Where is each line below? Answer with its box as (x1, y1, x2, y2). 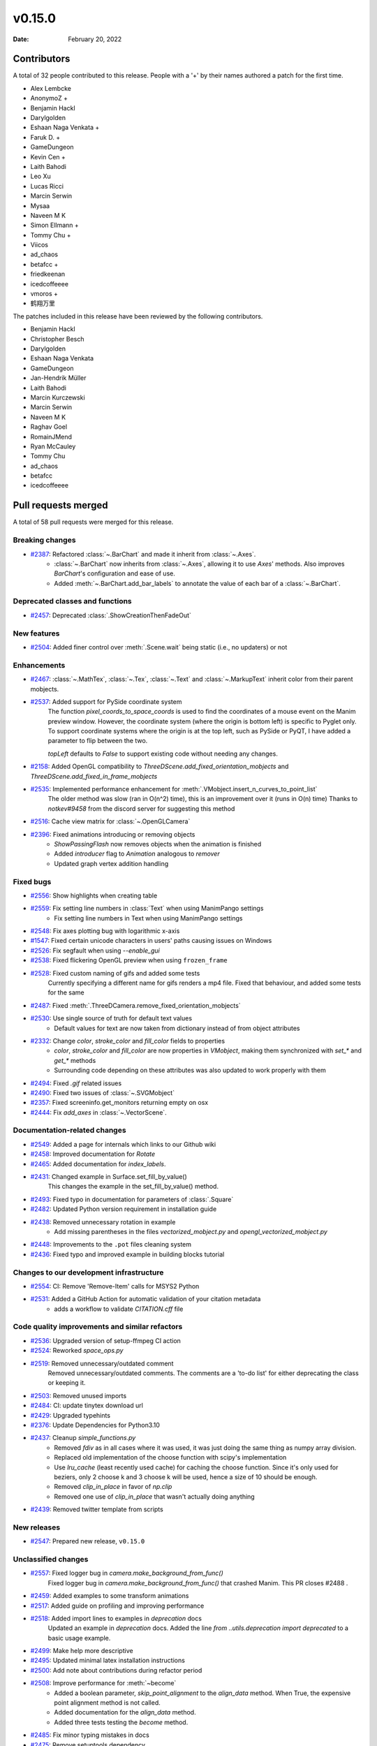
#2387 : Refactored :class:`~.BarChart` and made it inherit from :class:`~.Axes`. (30, 550, 256, 558)
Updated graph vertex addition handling (54, 859, 169, 867)
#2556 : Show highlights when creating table (30, 891, 158, 900)
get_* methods (54, 1056, 96, 1064)
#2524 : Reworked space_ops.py (30, 1347, 124, 1355)
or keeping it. (47, 1379, 87, 1387)
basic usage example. (47, 1634, 111, 1642)
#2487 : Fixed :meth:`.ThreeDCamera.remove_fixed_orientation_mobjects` (30, 1001, 241, 1009)
